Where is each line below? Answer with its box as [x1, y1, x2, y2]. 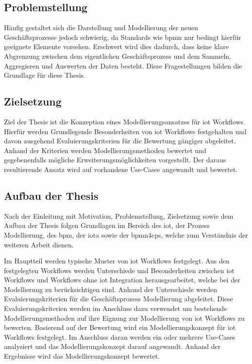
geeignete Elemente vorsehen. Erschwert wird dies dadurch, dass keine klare [4, 41, 229, 52]
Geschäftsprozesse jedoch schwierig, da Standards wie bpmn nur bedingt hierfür [4, 32, 241, 42]
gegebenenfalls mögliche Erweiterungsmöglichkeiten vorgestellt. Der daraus [4, 155, 226, 165]
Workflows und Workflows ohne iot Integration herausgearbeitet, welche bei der [4, 275, 240, 285]
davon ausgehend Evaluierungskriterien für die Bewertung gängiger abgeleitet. [4, 136, 236, 146]
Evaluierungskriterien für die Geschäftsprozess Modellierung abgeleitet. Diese [4, 294, 233, 304]
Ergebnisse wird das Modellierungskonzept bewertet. [4, 351, 160, 361]
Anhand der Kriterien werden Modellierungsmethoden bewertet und [4, 145, 206, 155]
